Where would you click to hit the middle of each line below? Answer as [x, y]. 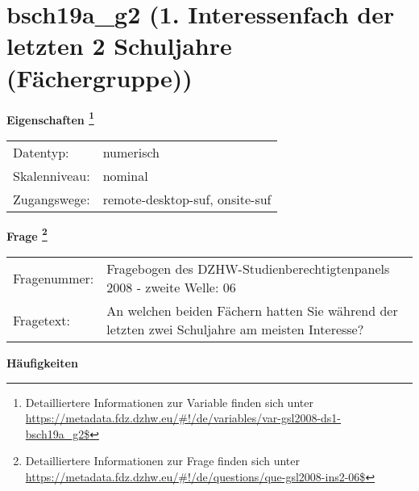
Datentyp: [41, 152]
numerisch [131, 152]
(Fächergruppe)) [100, 77]
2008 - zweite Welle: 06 [171, 287]
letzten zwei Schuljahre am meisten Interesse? [235, 329]
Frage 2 [27, 234]
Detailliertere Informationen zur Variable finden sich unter [169, 402]
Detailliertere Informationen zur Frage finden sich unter [163, 461]
